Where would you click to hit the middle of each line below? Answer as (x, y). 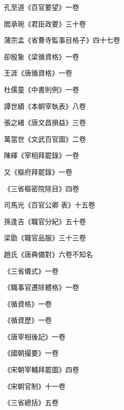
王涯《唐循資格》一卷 (38, 73)
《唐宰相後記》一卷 (35, 336)
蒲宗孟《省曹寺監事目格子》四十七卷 (62, 40)
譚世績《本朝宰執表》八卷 (45, 106)
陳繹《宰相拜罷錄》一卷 (41, 155)
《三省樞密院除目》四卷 (41, 188)
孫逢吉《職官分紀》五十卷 (45, 221)
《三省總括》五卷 (31, 402)
